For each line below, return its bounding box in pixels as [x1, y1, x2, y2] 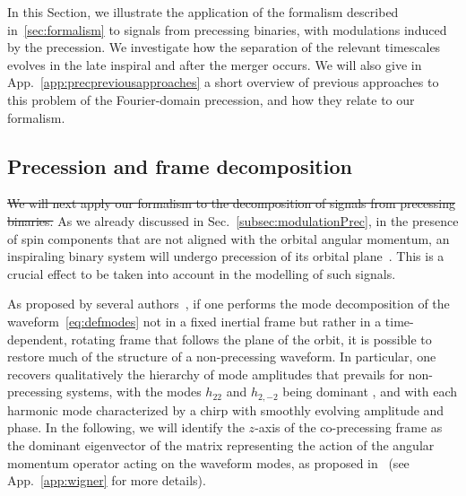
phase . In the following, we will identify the [7, 418, 245, 437]
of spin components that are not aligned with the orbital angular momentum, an [7, 229, 450, 248]
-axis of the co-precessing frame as [255, 418, 443, 437]
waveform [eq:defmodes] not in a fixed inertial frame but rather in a [7, 311, 382, 330]
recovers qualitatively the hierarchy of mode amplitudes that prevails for [7, 364, 405, 383]
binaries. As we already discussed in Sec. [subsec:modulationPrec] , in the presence [7, 211, 459, 230]
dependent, [7, 329, 67, 348]
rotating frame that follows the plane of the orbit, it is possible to [71, 329, 432, 348]
